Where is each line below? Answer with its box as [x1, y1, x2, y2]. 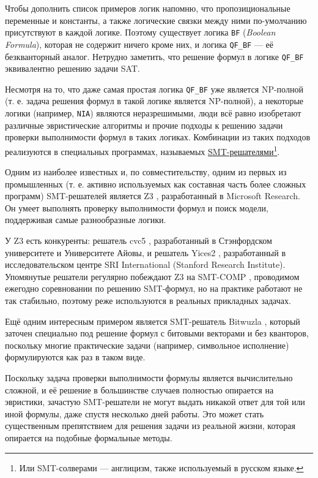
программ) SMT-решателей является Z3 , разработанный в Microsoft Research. [5, 189, 300, 202]
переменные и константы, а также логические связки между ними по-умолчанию [5, 13, 307, 26]
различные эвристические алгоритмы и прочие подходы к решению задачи [5, 118, 283, 131]
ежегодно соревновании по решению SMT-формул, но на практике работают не [5, 282, 303, 295]
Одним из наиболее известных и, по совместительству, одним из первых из [5, 165, 287, 178]
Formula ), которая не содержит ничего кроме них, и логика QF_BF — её [5, 37, 273, 50]
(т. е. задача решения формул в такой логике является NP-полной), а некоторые [5, 94, 304, 107]
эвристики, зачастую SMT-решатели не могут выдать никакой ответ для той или [5, 395, 305, 408]
